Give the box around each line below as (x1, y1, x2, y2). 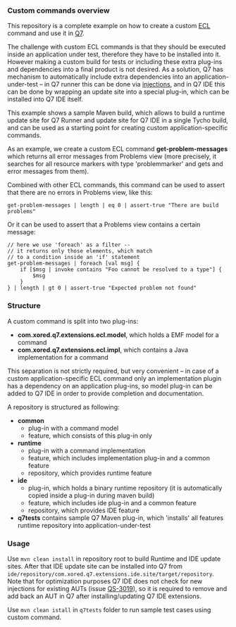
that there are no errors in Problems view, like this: (7, 189, 153, 197)
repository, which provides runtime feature (27, 469, 152, 477)
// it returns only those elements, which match (7, 248, 153, 255)
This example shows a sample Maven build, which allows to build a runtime (7, 108, 225, 118)
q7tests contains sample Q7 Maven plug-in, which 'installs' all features (17, 513, 224, 522)
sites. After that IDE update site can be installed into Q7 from (7, 562, 183, 570)
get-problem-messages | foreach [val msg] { (7, 260, 140, 267)
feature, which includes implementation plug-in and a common (27, 453, 210, 462)
